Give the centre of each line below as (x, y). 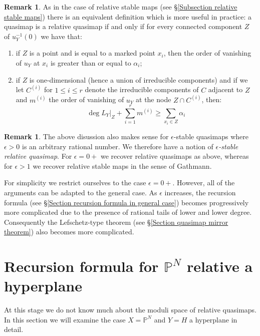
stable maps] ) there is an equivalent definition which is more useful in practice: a (128, 16)
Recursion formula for (81, 266)
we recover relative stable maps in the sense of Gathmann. (122, 165)
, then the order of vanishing (207, 53)
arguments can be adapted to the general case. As (81, 192)
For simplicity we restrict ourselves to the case (75, 183)
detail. (14, 329)
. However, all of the (204, 183)
